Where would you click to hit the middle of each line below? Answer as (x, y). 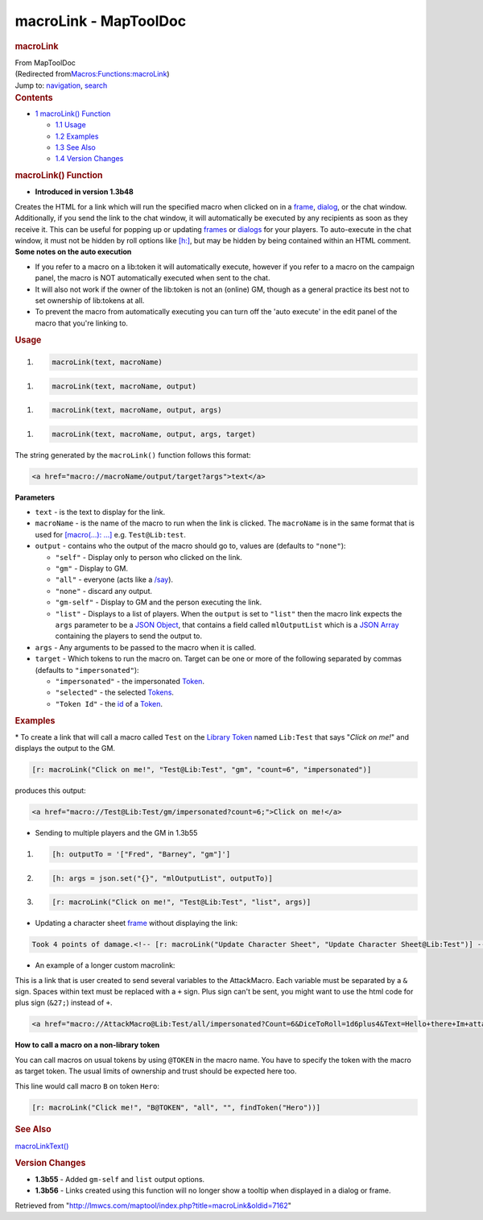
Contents (34, 98)
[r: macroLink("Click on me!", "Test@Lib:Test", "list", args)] (182, 902)
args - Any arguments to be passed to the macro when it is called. (146, 647)
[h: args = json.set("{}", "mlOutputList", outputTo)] (162, 878)
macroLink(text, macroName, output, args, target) (154, 434)
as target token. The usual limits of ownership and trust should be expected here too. (156, 1071)
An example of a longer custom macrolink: (105, 965)
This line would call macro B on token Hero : (87, 1086)
